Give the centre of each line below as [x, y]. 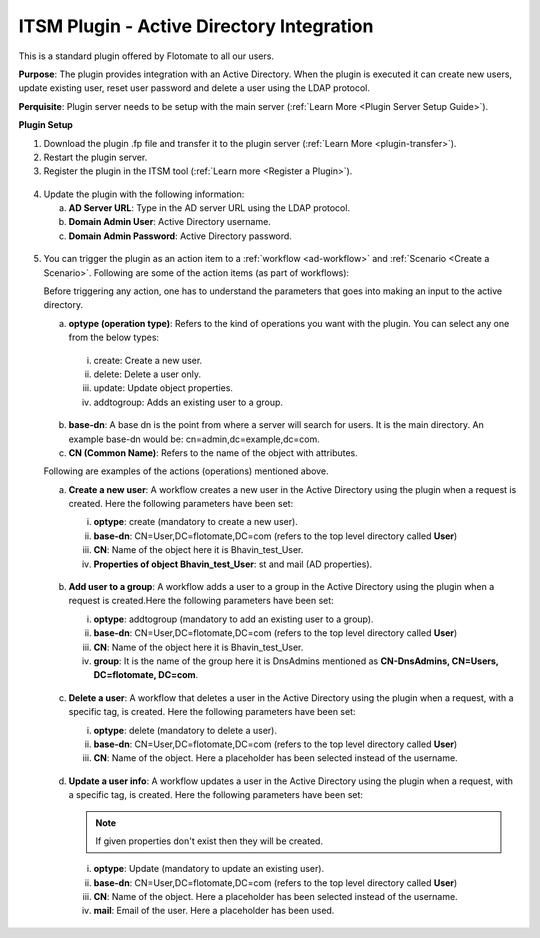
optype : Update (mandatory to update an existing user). [209, 869]
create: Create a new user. [148, 360]
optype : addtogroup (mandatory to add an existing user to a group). [233, 619]
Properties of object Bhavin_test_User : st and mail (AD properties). [233, 564]
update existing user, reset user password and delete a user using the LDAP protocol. [194, 88]
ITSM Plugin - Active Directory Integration [196, 26]
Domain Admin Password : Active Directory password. [180, 236]
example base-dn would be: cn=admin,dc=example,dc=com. [194, 439]
